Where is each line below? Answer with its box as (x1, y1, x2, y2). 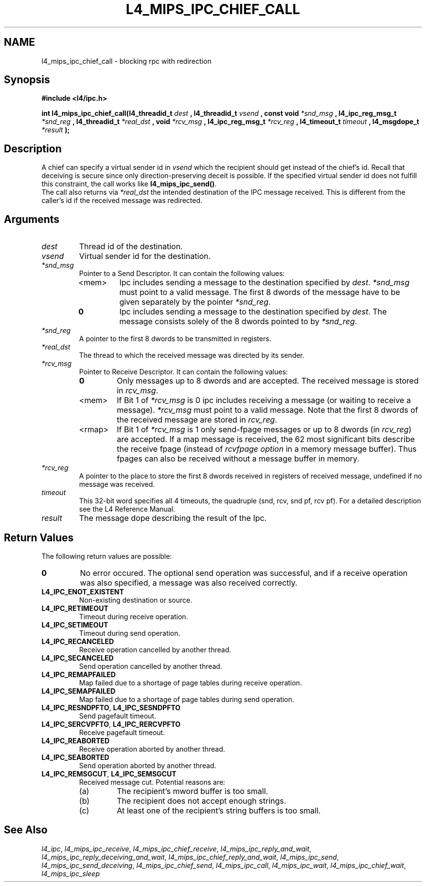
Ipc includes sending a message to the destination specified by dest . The (119, 307, 387, 317)
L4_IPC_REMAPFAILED (41, 670, 116, 679)
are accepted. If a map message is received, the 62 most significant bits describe (117, 434, 415, 444)
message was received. (79, 480, 155, 489)
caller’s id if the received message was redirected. (41, 196, 203, 205)
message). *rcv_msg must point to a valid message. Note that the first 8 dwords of (117, 405, 418, 415)
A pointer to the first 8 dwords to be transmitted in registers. (79, 334, 271, 343)
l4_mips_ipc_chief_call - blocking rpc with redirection (41, 56, 212, 65)
